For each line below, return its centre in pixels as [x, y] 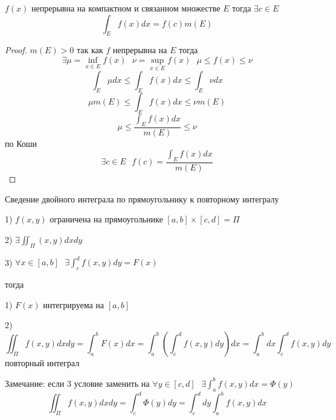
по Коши [21, 143]
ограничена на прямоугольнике [106, 219]
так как [90, 50]
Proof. [16, 50]
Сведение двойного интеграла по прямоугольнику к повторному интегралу [142, 199]
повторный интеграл [42, 362]
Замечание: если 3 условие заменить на [77, 383]
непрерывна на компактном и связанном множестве [126, 8]
